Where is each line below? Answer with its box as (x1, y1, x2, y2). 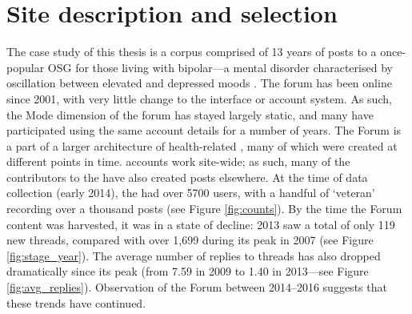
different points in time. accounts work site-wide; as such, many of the (6, 153, 350, 170)
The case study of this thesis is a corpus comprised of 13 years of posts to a (6, 43, 377, 60)
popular (6, 58, 45, 75)
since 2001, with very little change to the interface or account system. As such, (6, 90, 392, 107)
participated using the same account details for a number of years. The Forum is (6, 122, 402, 139)
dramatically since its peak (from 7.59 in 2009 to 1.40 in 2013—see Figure (6, 263, 369, 280)
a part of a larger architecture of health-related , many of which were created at (6, 137, 398, 154)
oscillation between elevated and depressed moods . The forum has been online (6, 74, 392, 91)
